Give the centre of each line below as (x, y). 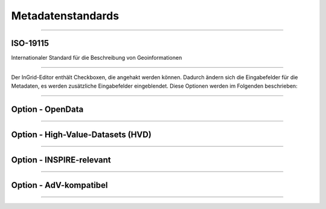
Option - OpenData (47, 109)
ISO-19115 (30, 43)
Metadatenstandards (65, 16)
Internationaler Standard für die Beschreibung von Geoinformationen (97, 58)
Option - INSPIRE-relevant (61, 160)
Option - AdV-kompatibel (59, 185)
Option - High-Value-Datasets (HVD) (81, 134)
